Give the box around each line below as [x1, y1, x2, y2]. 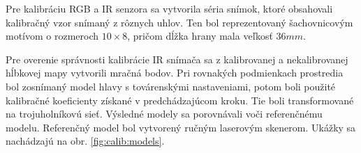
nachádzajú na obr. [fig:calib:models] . [6, 134, 165, 148]
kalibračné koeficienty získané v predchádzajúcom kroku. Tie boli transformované [6, 92, 354, 107]
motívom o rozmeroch [6, 29, 99, 43]
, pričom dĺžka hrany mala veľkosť [127, 29, 273, 43]
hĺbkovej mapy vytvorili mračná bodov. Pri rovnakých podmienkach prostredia [6, 65, 344, 80]
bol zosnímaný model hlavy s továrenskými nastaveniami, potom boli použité [6, 79, 336, 93]
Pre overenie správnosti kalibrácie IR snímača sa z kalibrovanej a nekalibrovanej [6, 51, 348, 66]
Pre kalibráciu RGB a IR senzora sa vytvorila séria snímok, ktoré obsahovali [6, 1, 333, 15]
